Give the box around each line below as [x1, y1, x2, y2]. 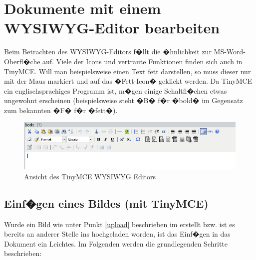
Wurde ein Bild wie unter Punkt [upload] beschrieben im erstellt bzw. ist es [4, 219, 235, 229]
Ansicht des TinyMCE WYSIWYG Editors [24, 171, 156, 181]
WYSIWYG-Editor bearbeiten [4, 17, 220, 38]
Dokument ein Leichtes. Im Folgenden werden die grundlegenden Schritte [4, 238, 228, 249]
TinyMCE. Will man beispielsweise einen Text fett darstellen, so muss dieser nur [4, 66, 251, 76]
